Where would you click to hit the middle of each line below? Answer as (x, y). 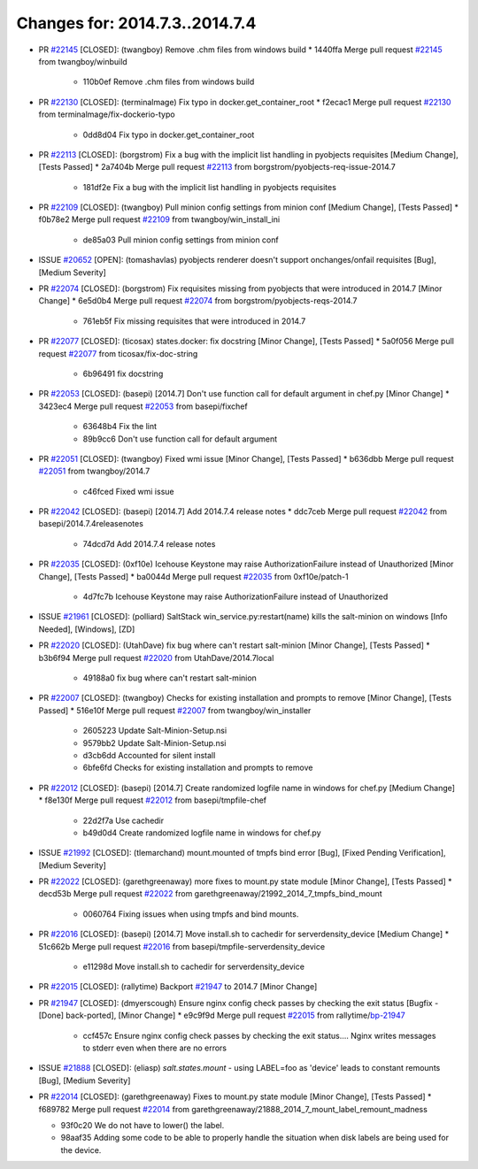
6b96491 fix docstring (123, 373)
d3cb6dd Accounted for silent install (149, 755)
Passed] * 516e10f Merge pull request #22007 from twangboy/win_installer (175, 710)
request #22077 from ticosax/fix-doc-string (118, 353)
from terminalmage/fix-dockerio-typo (107, 114)
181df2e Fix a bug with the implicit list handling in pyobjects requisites (209, 187)
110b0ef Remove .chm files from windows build (169, 82)
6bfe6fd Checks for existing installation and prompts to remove (198, 768)
